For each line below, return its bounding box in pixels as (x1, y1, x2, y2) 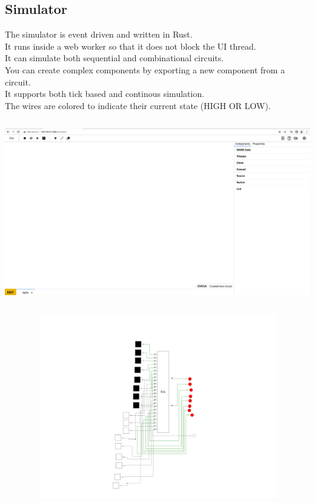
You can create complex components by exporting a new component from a (5, 63, 285, 76)
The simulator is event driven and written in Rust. (5, 28, 193, 41)
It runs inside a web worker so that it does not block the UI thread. (5, 39, 256, 52)
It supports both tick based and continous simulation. (5, 87, 205, 100)
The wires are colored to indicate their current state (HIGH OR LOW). (5, 99, 271, 112)
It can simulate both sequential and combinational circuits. (5, 52, 224, 64)
